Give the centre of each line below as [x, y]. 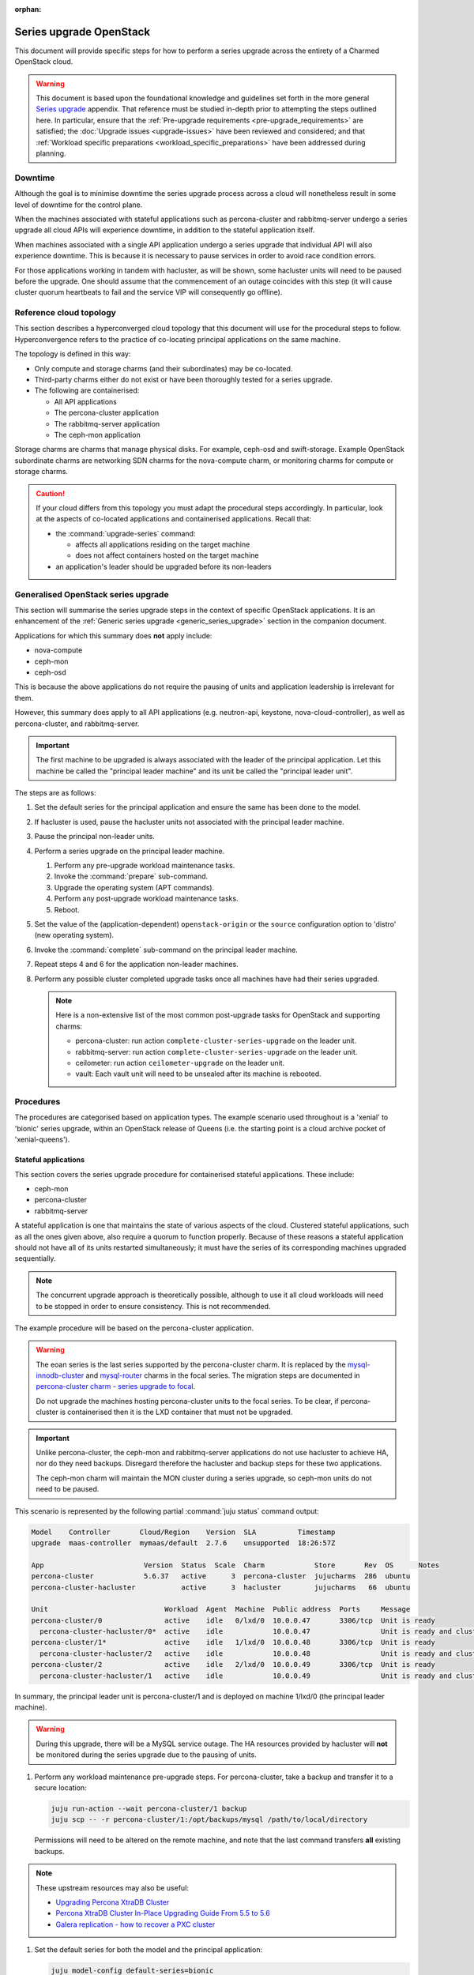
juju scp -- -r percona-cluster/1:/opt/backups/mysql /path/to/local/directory [209, 1820]
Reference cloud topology [65, 313]
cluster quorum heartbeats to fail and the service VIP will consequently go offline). [149, 292]
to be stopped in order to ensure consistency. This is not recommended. [153, 1306]
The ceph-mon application [98, 434]
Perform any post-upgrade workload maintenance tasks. [146, 899]
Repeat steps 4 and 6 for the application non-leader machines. [136, 965]
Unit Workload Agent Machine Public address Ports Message [221, 1609]
